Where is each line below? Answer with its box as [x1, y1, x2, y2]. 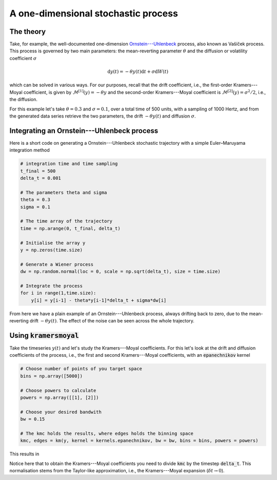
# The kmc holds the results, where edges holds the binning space [20, 430, 194, 436]
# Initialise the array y [20, 240, 86, 246]
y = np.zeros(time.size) [20, 247, 83, 253]
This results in [9, 451, 39, 457]
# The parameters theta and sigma [20, 189, 107, 195]
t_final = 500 [20, 168, 56, 174]
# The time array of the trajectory [20, 218, 113, 224]
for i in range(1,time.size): [20, 290, 96, 296]
